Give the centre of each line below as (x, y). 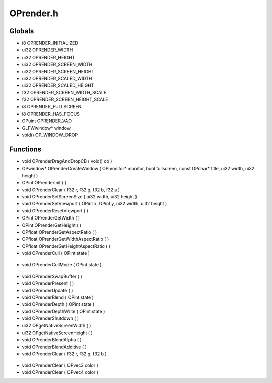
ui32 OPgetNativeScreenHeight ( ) (57, 333)
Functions (25, 149)
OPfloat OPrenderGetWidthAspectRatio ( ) (65, 239)
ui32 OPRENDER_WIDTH (47, 50)
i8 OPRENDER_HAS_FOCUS (51, 114)
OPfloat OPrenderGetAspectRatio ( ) (59, 232)
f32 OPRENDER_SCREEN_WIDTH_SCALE (64, 92)
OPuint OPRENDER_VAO (47, 121)
